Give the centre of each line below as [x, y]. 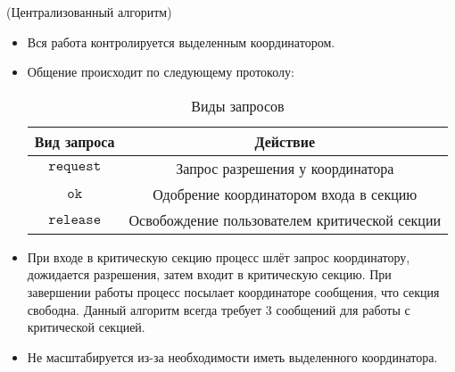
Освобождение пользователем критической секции [285, 219]
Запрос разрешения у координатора [285, 168]
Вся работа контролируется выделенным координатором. [181, 41]
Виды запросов [238, 105]
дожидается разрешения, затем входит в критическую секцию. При [209, 274]
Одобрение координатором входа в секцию [285, 194]
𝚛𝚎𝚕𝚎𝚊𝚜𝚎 [75, 220]
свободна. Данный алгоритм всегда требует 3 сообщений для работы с [219, 309]
